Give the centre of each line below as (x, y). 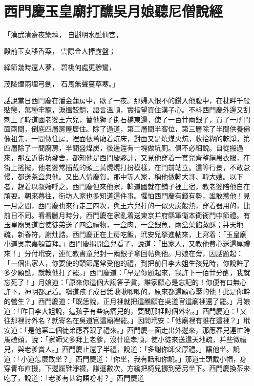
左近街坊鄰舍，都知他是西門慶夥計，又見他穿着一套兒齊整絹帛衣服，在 (137, 158)
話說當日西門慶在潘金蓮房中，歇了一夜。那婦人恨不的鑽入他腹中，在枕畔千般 (127, 100)
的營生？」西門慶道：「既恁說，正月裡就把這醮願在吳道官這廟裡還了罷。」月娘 (127, 301)
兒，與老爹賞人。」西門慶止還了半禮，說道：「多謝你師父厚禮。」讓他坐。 (118, 349)
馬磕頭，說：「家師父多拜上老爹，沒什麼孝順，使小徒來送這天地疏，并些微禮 (125, 339)
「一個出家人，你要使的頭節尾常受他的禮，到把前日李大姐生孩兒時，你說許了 (127, 263)
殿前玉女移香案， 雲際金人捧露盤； (60, 51)
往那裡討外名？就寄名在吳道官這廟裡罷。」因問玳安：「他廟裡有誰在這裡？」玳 (127, 320)
